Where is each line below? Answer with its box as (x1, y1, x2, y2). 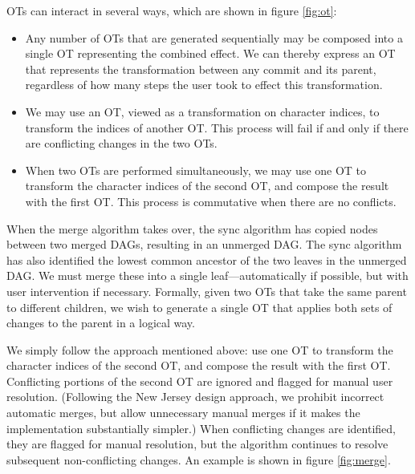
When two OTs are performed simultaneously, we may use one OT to (25, 161, 367, 178)
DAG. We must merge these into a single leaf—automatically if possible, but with (6, 267, 409, 284)
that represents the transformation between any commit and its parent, (25, 60, 376, 77)
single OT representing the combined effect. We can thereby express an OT (25, 45, 396, 62)
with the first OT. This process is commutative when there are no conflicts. (25, 192, 397, 209)
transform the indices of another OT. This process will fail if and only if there (25, 119, 409, 136)
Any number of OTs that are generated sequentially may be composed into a (25, 29, 403, 46)
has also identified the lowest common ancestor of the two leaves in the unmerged (6, 251, 407, 268)
